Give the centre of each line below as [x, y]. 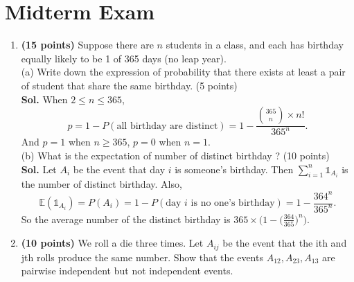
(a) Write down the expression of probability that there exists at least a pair [183, 72]
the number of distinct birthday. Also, [101, 184]
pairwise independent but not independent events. [127, 271]
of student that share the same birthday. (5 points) [129, 85]
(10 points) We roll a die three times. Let [112, 243]
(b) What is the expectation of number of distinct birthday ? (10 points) [175, 156]
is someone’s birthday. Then [234, 169]
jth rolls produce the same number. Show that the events [142, 257]
